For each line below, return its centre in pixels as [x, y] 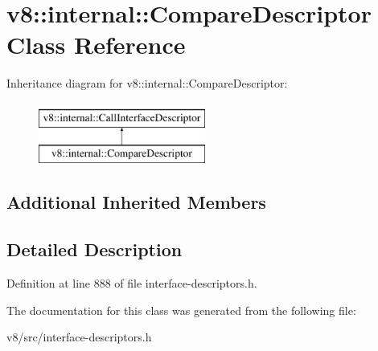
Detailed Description [94, 249]
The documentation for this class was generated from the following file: [181, 310]
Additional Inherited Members [136, 202]
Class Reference [96, 45]
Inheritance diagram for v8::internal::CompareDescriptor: [147, 83]
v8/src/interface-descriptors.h [79, 337]
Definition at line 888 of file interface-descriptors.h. [132, 283]
